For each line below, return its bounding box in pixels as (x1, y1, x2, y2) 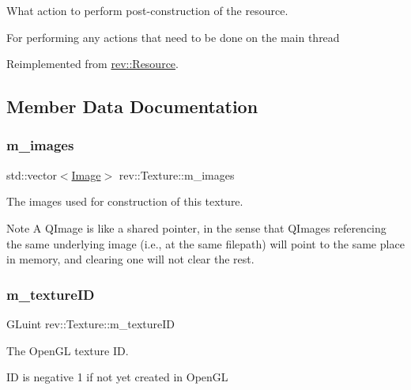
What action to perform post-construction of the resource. (6, 2, 288, 18)
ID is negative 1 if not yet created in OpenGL (6, 369, 228, 385)
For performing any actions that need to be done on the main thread (6, 28, 340, 45)
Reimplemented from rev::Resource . (6, 55, 179, 72)
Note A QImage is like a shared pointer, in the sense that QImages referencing (6, 219, 386, 236)
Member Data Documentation (6, 94, 258, 119)
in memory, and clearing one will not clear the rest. (6, 251, 255, 267)
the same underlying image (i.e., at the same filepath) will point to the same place (6, 235, 405, 252)
